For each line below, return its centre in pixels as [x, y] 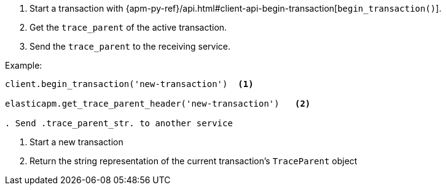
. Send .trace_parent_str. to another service [119, 123]
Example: [24, 65]
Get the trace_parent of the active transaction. [128, 27]
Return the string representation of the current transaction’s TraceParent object [194, 161]
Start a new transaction [76, 142]
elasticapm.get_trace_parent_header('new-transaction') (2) [158, 104]
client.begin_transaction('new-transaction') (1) [129, 84]
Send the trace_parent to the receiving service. [130, 46]
